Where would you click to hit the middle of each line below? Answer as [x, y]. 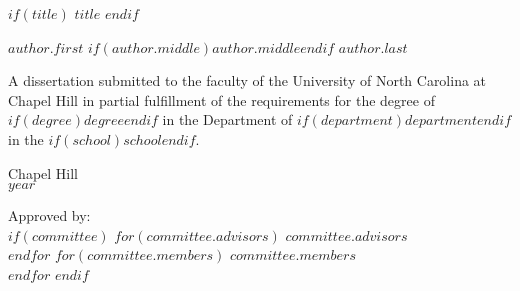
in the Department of [227, 119]
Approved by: [49, 215]
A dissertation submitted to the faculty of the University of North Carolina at [247, 80]
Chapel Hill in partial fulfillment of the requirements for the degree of [221, 99]
